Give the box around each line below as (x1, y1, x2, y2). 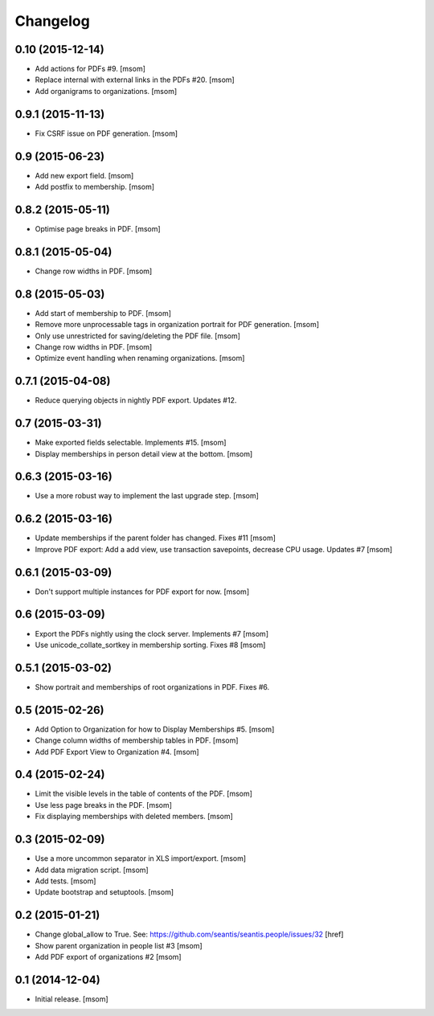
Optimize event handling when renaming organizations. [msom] (35, 354, 245, 363)
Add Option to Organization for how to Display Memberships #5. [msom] (35, 724, 275, 734)
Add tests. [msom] (35, 876, 96, 886)
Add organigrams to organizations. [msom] (35, 86, 178, 96)
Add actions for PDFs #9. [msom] (35, 64, 146, 74)
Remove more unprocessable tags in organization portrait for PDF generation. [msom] (35, 320, 320, 330)
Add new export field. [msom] (35, 170, 134, 180)
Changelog (14, 12, 90, 30)
